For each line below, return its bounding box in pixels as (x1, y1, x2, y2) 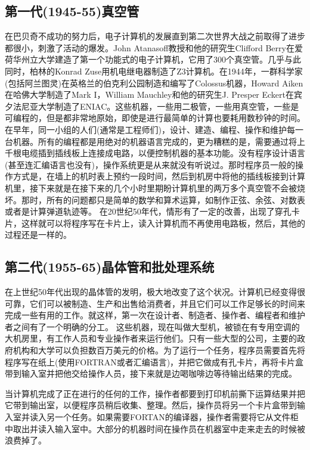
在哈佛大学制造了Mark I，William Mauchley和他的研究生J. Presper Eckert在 (5, 88, 294, 101)
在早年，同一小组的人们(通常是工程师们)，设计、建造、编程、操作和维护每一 (5, 123, 303, 135)
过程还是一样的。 (5, 228, 72, 241)
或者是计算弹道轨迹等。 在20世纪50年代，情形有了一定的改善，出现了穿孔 (5, 205, 292, 218)
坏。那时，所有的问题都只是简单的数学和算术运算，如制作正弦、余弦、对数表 (5, 193, 305, 206)
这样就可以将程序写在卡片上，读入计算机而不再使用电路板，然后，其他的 (21, 216, 305, 229)
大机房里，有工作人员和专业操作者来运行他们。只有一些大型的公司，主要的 (5, 332, 297, 345)
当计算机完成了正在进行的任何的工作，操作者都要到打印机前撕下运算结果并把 (5, 387, 305, 399)
